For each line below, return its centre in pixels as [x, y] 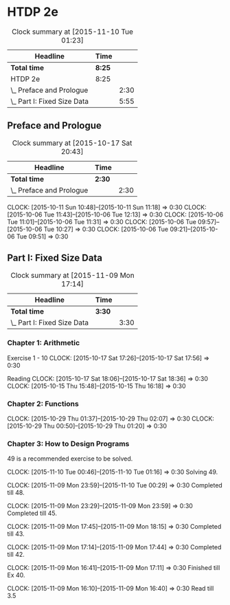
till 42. [16, 555]
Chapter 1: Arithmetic [44, 343]
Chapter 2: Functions [43, 404]
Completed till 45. [32, 514]
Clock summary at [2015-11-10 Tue [72, 32]
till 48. [16, 493]
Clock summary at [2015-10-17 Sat [72, 143]
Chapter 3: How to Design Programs [68, 444]
